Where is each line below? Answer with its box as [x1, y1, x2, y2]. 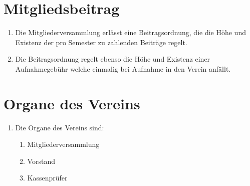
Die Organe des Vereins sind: [15, 122, 104, 132]
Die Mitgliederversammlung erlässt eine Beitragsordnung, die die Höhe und [15, 27, 246, 38]
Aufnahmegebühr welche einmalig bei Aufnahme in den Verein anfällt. [15, 63, 231, 74]
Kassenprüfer [27, 172, 68, 183]
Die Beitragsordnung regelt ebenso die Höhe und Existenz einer [15, 54, 210, 64]
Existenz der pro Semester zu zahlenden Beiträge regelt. [15, 37, 187, 47]
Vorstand [27, 155, 55, 166]
